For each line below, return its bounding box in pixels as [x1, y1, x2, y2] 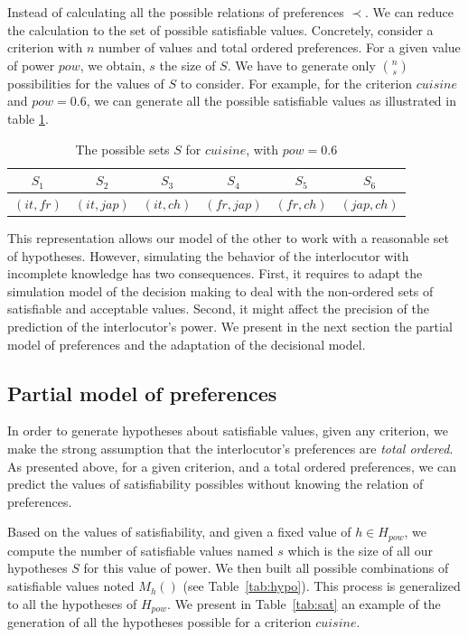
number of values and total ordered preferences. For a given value [98, 38, 461, 57]
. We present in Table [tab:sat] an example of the [167, 594, 441, 613]
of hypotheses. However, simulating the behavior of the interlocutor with [7, 246, 409, 265]
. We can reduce [364, 3, 454, 21]
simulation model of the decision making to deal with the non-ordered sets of [7, 281, 434, 300]
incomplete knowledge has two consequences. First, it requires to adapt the [7, 264, 423, 283]
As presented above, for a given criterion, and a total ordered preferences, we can [7, 456, 457, 475]
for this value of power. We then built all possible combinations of [83, 558, 449, 577]
